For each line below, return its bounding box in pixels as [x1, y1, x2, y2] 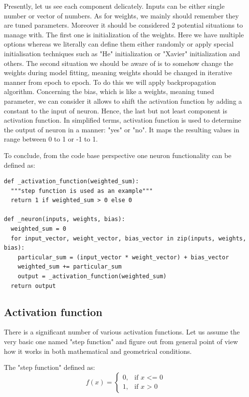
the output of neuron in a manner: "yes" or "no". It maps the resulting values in [4, 124, 239, 134]
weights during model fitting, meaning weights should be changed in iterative [4, 67, 233, 78]
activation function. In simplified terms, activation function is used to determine [4, 115, 241, 125]
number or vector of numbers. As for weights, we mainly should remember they [4, 10, 239, 20]
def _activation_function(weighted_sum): [4, 178, 139, 185]
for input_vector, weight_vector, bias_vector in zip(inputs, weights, [11, 235, 247, 242]
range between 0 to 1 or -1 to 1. [4, 134, 98, 144]
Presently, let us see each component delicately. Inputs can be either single [4, 1, 225, 11]
